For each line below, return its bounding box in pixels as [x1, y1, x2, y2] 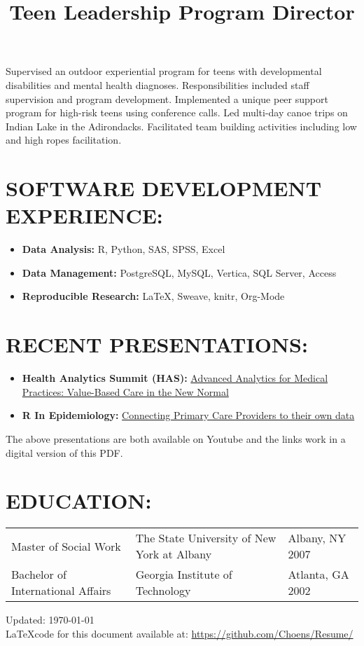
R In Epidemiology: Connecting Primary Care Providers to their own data [22, 408, 355, 422]
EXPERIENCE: [6, 201, 163, 230]
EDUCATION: [6, 486, 152, 515]
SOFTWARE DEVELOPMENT [6, 174, 322, 202]
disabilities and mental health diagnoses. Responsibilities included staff [6, 77, 309, 92]
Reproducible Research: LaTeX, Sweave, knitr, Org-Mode [22, 289, 285, 303]
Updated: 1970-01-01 [6, 612, 94, 627]
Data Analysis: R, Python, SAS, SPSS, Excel [22, 242, 225, 256]
